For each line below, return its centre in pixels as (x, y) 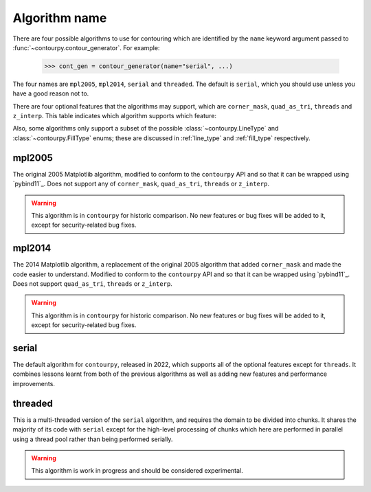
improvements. (34, 383)
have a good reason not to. (51, 93)
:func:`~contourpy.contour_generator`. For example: (86, 47)
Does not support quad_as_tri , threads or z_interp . (93, 284)
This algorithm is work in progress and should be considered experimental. (137, 471)
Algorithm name (60, 18)
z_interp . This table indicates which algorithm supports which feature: (114, 116)
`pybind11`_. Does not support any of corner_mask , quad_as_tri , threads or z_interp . (141, 184)
